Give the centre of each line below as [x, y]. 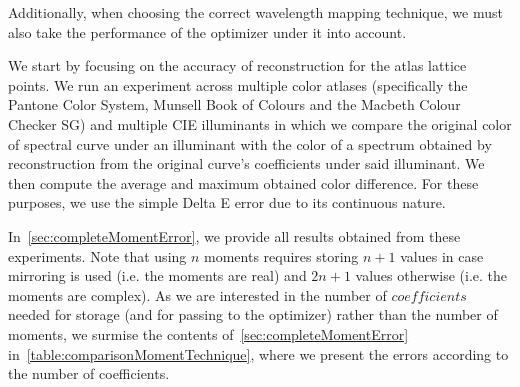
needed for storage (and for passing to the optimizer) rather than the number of [253, 314]
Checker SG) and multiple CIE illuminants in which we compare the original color [260, 123]
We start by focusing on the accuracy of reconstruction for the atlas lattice [237, 65]
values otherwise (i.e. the [431, 275]
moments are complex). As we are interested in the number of [197, 294]
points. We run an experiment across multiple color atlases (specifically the [238, 84]
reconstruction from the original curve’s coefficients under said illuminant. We [246, 163]
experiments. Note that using [97, 255]
